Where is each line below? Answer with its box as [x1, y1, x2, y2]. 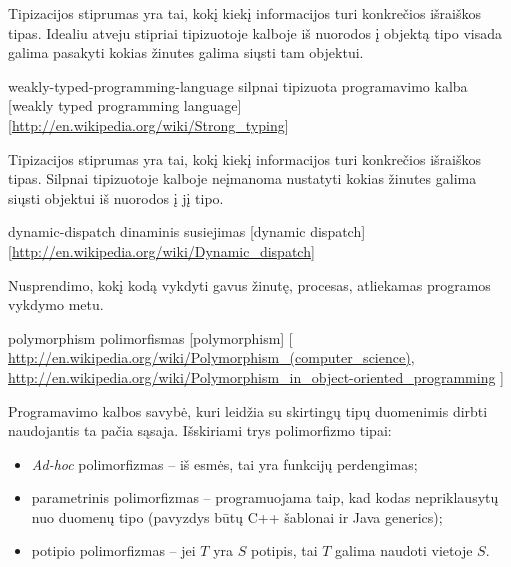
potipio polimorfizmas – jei [31, 540, 196, 561]
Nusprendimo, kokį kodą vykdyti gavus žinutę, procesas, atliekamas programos [8, 274, 491, 295]
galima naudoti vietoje [335, 540, 473, 561]
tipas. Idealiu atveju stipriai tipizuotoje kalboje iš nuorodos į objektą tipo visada [8, 22, 503, 43]
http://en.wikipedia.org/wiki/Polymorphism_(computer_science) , [8, 347, 415, 368]
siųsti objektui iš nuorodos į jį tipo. [8, 187, 224, 208]
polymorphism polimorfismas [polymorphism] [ [8, 327, 293, 348]
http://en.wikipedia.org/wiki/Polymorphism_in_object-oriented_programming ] [8, 366, 505, 387]
